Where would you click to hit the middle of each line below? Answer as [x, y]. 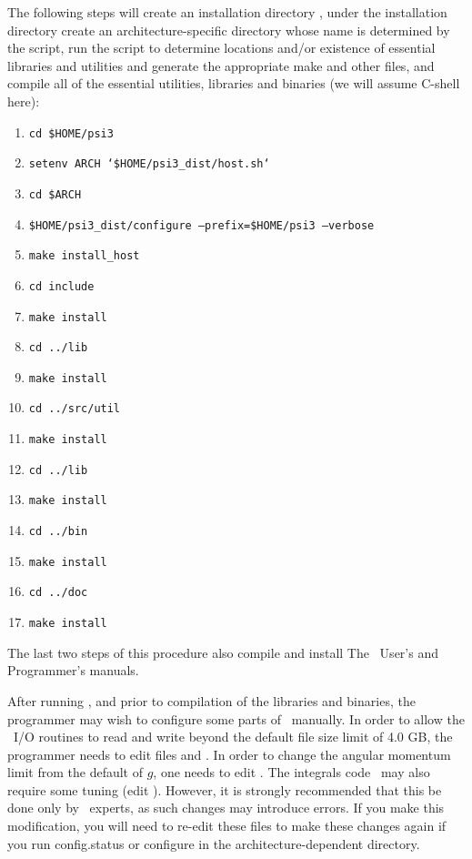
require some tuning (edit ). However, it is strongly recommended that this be [225, 789]
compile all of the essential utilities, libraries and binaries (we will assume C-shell [234, 83]
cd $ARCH [55, 194]
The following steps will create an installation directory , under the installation [227, 12]
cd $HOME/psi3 [71, 133]
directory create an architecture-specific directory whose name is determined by [229, 30]
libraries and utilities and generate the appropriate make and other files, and [221, 65]
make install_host [84, 256]
